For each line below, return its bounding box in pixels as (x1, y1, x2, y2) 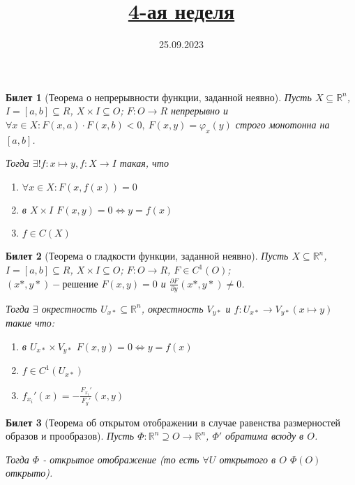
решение (62, 279, 98, 290)
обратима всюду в (225, 428, 304, 443)
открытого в (219, 452, 276, 466)
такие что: (6, 315, 55, 330)
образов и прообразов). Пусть (6, 428, 135, 443)
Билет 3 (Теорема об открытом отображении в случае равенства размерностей (6, 415, 341, 429)
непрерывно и (171, 103, 228, 118)
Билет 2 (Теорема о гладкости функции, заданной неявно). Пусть (6, 248, 289, 263)
